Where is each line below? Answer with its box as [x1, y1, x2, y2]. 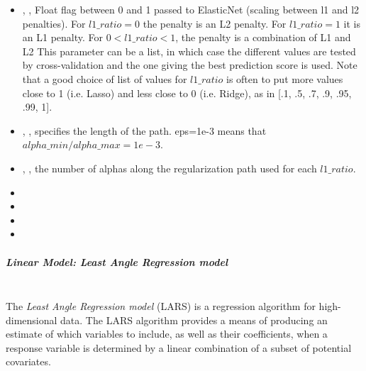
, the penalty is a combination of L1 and [175, 30, 351, 45]
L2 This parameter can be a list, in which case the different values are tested [22, 43, 356, 58]
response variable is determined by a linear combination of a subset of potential [6, 340, 352, 355]
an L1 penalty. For [22, 30, 104, 45]
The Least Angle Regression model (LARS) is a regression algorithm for [6, 299, 316, 314]
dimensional [6, 312, 57, 327]
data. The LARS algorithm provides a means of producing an [60, 312, 328, 327]
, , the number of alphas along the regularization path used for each [22, 160, 317, 175]
